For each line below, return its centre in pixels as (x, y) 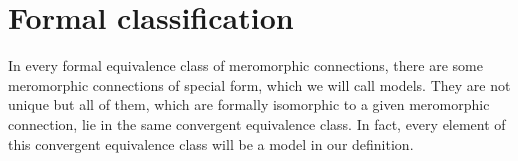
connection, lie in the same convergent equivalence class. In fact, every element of (257, 123)
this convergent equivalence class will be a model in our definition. (211, 143)
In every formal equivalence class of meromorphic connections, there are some (245, 65)
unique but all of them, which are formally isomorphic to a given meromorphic (249, 104)
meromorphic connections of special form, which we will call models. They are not (259, 84)
